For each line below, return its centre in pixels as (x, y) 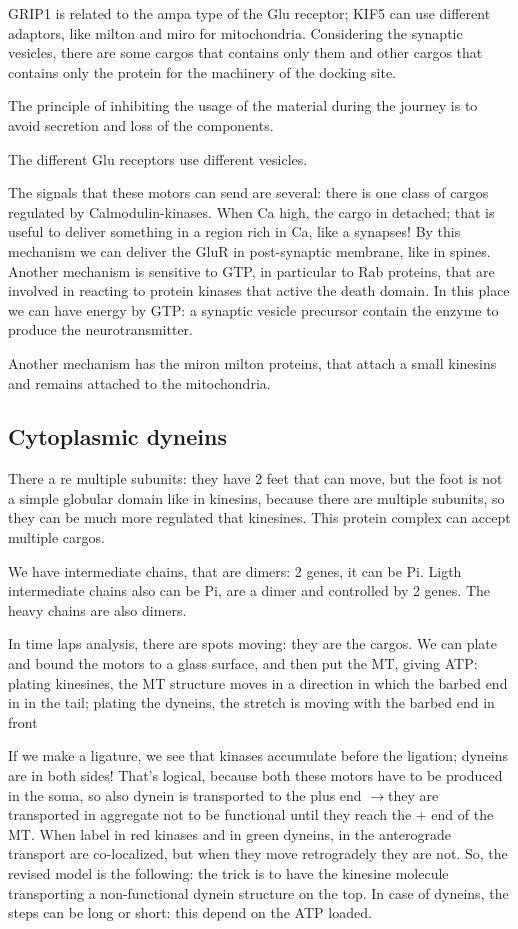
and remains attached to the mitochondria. (139, 382)
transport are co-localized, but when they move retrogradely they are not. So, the (258, 853)
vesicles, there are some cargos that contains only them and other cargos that (245, 52)
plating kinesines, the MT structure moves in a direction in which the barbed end (258, 682)
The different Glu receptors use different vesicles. (158, 158)
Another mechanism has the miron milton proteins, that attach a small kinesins (252, 362)
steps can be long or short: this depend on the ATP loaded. (190, 912)
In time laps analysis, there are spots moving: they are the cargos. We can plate (253, 643)
